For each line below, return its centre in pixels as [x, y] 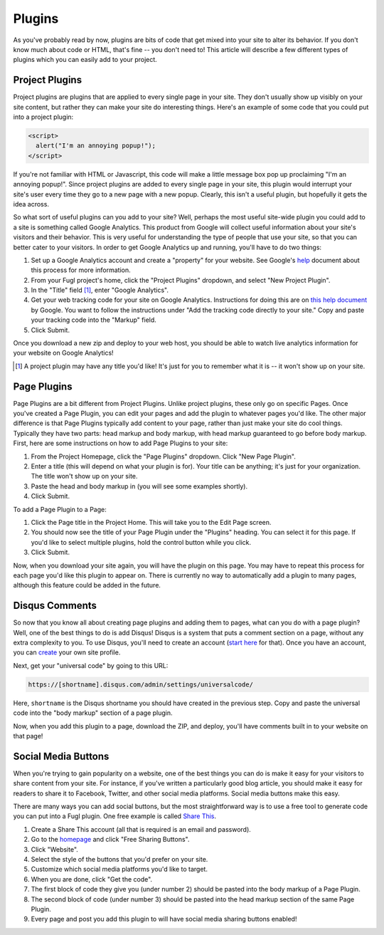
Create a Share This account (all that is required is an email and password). [141, 829]
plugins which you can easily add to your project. [85, 60]
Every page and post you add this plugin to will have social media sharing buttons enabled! [164, 919]
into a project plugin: [43, 117]
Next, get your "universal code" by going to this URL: [91, 665]
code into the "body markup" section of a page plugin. [93, 713]
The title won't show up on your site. [84, 476]
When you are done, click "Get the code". [92, 879]
